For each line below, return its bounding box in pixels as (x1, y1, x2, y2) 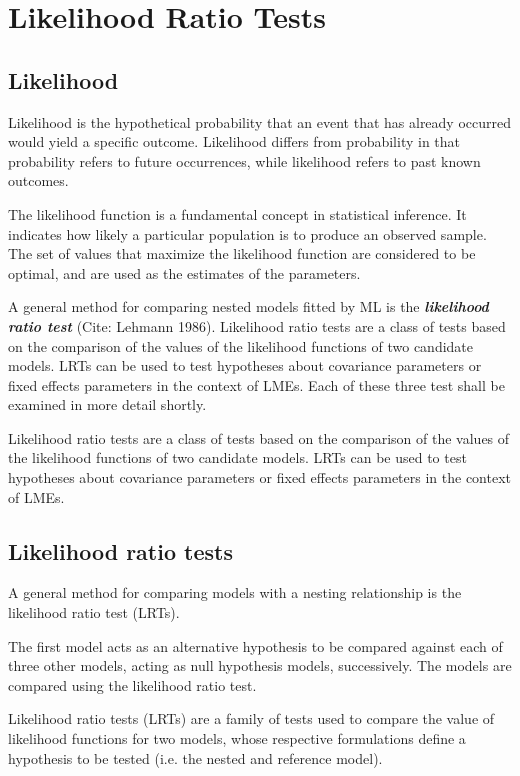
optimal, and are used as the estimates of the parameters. (8, 262, 361, 283)
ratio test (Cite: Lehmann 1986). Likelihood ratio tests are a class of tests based (8, 315, 506, 336)
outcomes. (8, 170, 69, 191)
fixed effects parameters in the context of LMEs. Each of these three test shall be (8, 374, 505, 395)
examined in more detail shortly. (8, 394, 207, 415)
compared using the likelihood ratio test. (8, 674, 257, 695)
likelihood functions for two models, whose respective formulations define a (8, 728, 466, 749)
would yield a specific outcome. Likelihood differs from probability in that (8, 131, 461, 152)
